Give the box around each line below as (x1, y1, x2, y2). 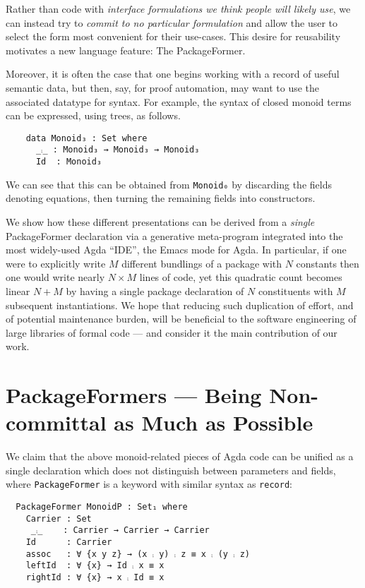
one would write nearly (6, 270, 105, 284)
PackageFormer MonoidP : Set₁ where (16, 502, 188, 512)
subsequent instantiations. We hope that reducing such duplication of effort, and (6, 297, 354, 312)
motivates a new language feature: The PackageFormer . (6, 42, 246, 57)
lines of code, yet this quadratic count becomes (139, 270, 342, 284)
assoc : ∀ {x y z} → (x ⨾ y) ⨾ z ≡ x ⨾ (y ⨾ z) (25, 548, 250, 559)
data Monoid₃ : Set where (25, 133, 148, 143)
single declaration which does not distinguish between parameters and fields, (6, 462, 336, 477)
